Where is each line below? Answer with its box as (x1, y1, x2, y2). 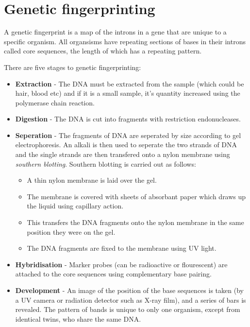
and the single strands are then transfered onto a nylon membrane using (15, 149, 230, 159)
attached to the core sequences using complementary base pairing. (15, 269, 212, 279)
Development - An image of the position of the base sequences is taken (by (15, 285, 244, 295)
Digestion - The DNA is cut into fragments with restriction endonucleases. (15, 114, 241, 124)
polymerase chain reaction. (15, 97, 95, 107)
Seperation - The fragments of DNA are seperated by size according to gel (15, 130, 241, 140)
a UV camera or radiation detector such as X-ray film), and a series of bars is (15, 294, 246, 305)
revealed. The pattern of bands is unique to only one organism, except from (15, 304, 240, 314)
